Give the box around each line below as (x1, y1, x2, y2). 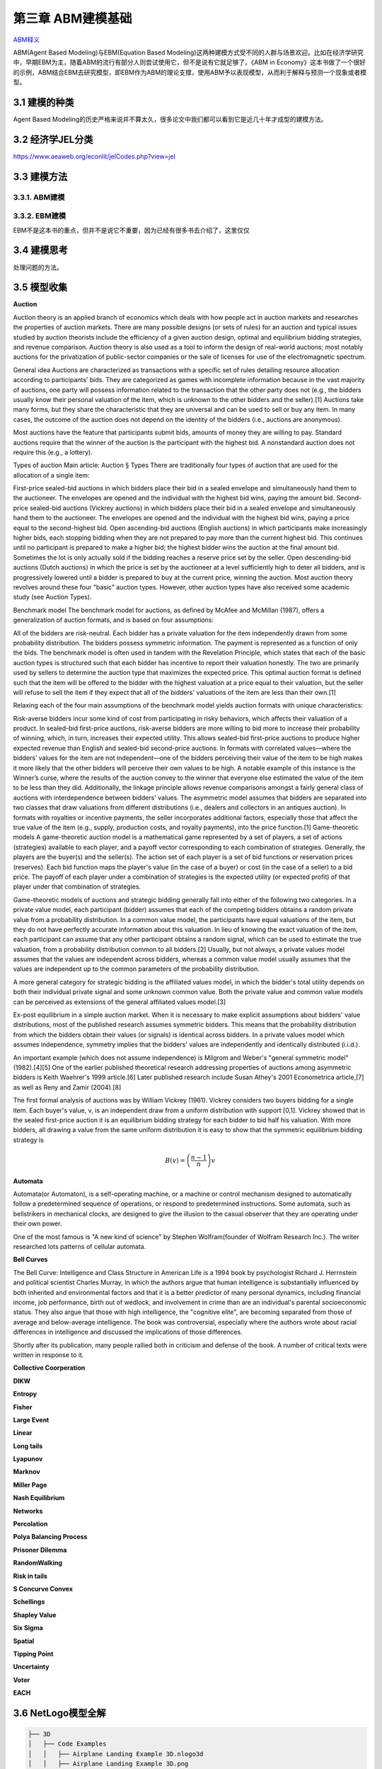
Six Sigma (13, 1624, 44, 1632)
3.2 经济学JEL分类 (13, 133, 93, 145)
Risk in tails (13, 1572, 47, 1580)
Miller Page (13, 1480, 47, 1489)
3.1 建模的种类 (13, 96, 74, 108)
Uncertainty (13, 1663, 50, 1671)
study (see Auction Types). (13, 593, 92, 601)
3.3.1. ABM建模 (13, 192, 65, 202)
